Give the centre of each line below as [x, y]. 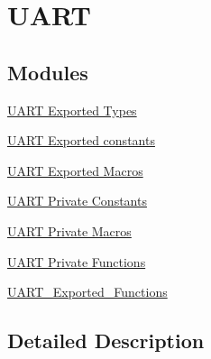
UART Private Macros [69, 230]
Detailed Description [106, 341]
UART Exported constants [81, 140]
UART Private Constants [77, 201]
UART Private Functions [77, 261]
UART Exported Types [72, 110]
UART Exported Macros [75, 170]
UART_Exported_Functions [87, 292]
